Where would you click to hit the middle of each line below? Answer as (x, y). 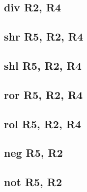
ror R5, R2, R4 (43, 94)
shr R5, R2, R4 (44, 36)
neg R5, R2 (33, 153)
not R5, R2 (33, 182)
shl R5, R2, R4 (43, 65)
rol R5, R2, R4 (43, 123)
